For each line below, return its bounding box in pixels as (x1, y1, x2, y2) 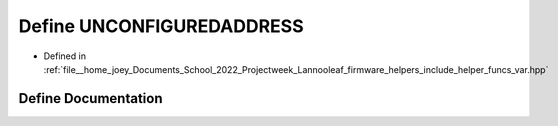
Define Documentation (18, 90, 163, 107)
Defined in (43, 50, 87, 62)
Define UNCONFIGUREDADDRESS (18, 15, 304, 37)
